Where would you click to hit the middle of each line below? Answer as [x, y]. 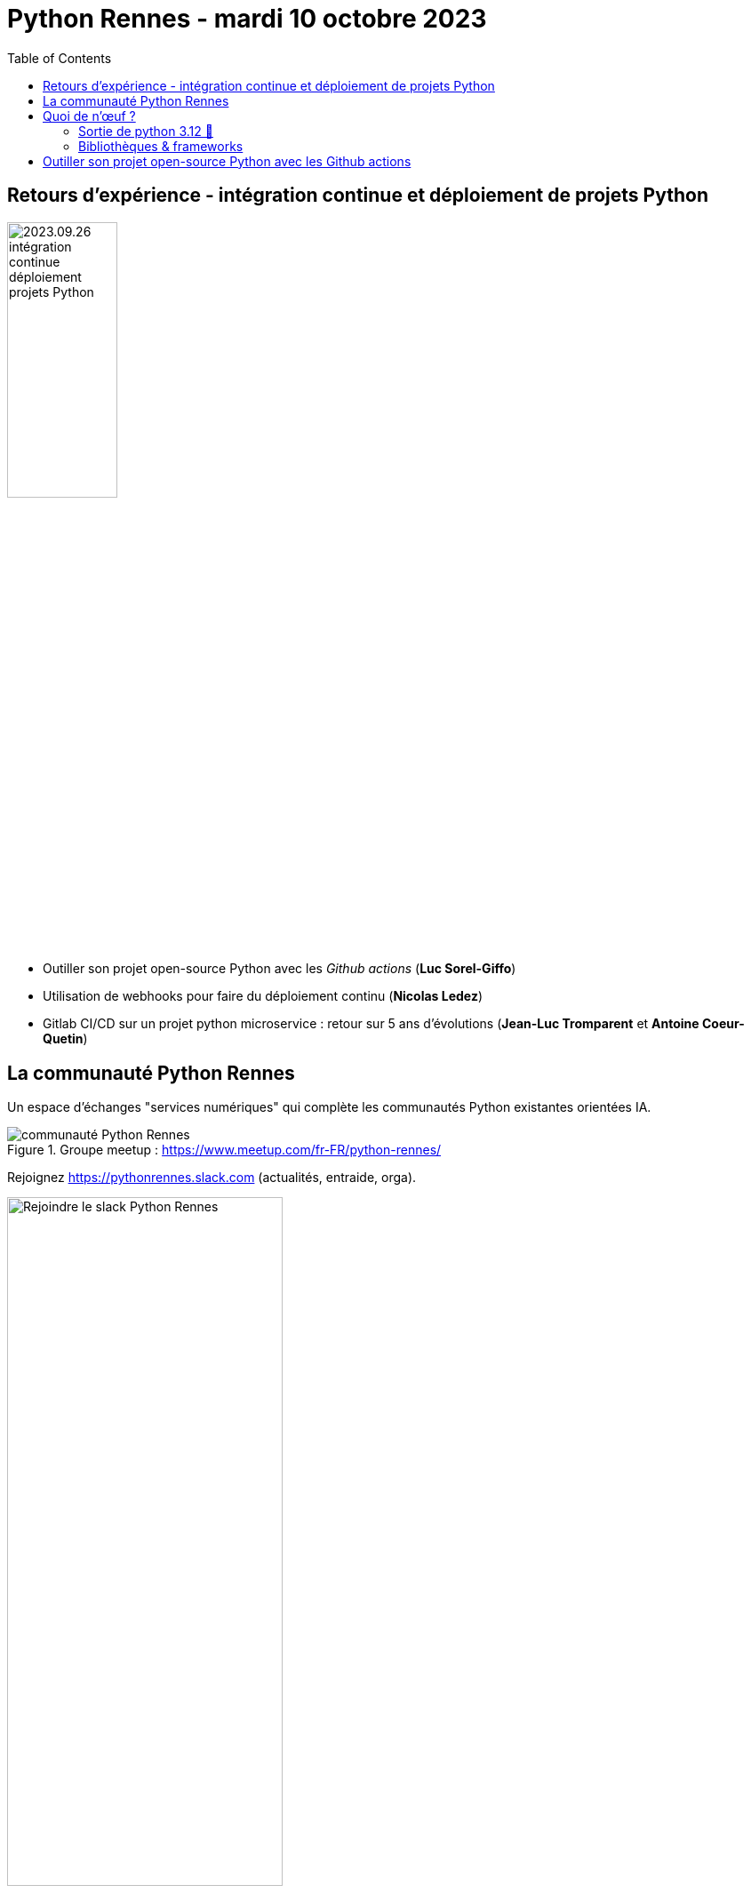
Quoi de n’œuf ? [89, 116]
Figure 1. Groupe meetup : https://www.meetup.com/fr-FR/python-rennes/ [224, 1150]
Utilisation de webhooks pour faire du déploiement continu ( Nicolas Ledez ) [263, 996]
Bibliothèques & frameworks [161, 146]
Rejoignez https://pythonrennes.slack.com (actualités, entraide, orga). [212, 1178]
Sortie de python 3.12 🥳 [146, 131]
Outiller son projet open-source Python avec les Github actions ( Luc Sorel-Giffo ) [280, 969]
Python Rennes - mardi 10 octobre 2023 [247, 19]
